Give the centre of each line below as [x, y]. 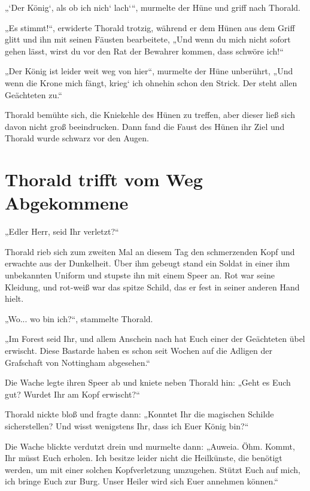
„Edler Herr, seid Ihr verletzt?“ [62, 231]
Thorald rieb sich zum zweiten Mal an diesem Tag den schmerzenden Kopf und [150, 251]
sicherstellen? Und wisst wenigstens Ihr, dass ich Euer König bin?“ [127, 425]
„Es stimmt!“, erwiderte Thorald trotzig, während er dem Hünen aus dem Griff [150, 27]
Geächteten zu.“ [34, 94]
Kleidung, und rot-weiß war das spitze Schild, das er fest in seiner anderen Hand [152, 287]
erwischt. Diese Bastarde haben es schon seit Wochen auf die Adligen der [139, 350]
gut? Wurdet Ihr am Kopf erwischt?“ [72, 394]
